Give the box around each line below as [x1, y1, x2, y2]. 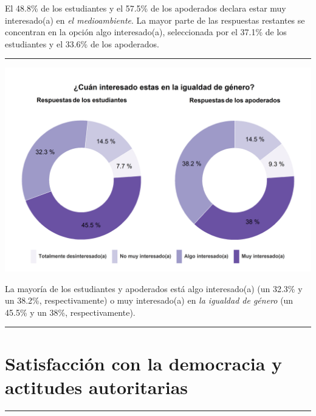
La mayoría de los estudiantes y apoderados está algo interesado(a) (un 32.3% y [5, 282, 303, 295]
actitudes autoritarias [5, 374, 188, 399]
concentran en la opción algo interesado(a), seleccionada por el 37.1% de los [5, 26, 287, 38]
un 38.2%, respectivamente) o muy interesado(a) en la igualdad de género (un [5, 294, 294, 307]
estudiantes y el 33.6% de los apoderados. [5, 37, 159, 50]
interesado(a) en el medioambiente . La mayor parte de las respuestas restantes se [5, 13, 305, 26]
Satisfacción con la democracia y [5, 350, 283, 375]
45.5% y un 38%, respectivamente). [5, 305, 136, 318]
